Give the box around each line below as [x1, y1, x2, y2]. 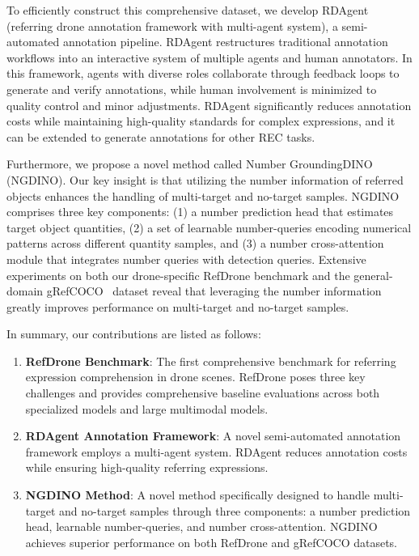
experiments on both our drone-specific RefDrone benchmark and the [6, 266, 350, 283]
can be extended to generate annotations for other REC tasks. [6, 128, 315, 145]
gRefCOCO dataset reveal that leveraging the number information [46, 282, 382, 299]
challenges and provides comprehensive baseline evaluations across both [25, 384, 380, 401]
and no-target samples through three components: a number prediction [59, 502, 411, 519]
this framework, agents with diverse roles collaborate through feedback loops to [6, 65, 400, 82]
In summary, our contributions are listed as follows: [6, 325, 261, 342]
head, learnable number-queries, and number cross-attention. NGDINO [25, 518, 378, 535]
